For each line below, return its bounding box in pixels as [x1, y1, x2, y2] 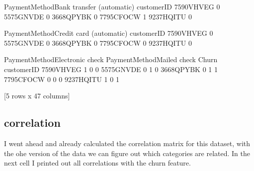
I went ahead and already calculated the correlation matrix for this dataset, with [4, 138, 251, 148]
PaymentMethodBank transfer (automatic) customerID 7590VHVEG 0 [4, 1, 220, 11]
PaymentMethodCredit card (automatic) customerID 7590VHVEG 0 [4, 28, 213, 38]
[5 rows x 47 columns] [4, 90, 70, 101]
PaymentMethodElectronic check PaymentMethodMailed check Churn [4, 54, 218, 65]
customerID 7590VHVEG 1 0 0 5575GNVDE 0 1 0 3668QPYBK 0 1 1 [4, 64, 218, 74]
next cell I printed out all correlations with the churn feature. [4, 158, 191, 168]
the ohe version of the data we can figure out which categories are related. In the [4, 148, 250, 158]
